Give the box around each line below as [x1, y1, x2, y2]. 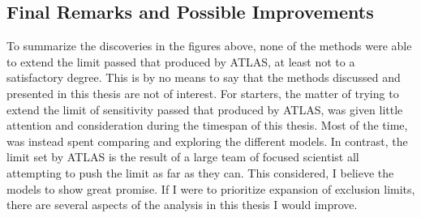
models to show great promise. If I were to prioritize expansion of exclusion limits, [6, 180, 415, 197]
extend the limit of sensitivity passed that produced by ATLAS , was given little [6, 100, 403, 118]
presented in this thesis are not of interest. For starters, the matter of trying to [6, 84, 399, 101]
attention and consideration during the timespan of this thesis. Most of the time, [6, 117, 408, 134]
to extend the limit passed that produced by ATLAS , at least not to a [6, 53, 355, 70]
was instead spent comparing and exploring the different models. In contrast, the [6, 132, 408, 149]
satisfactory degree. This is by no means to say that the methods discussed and [6, 69, 401, 86]
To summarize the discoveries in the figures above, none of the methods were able [6, 37, 412, 54]
